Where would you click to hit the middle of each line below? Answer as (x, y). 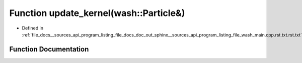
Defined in (33, 28)
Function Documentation (49, 49)
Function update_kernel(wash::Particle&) (97, 13)
